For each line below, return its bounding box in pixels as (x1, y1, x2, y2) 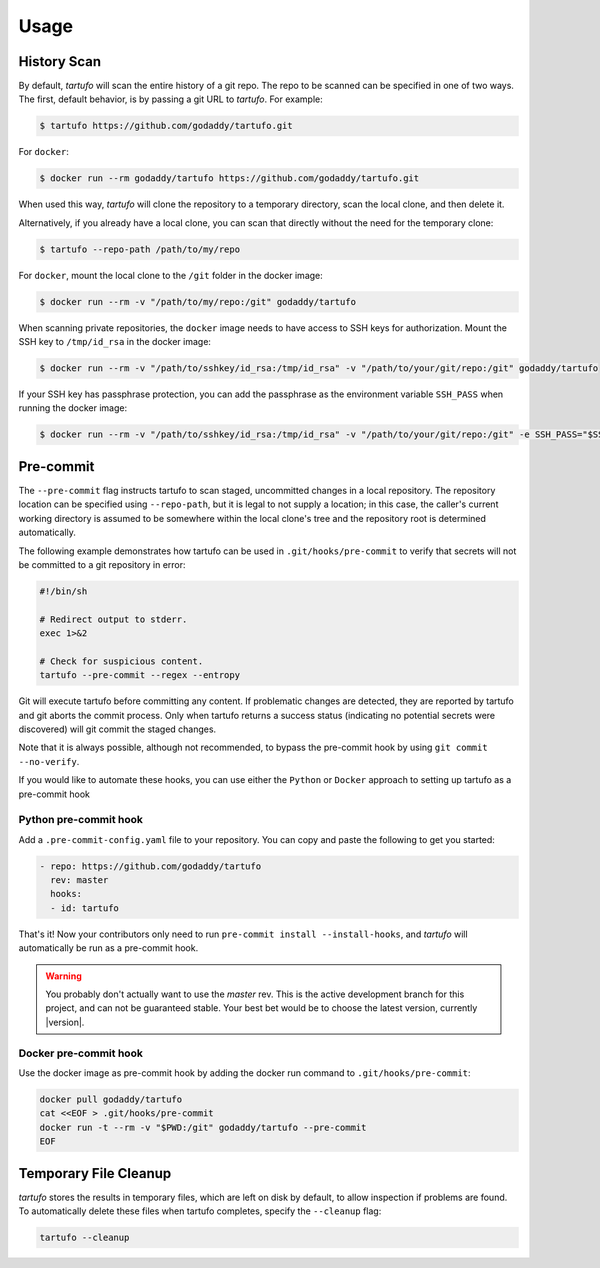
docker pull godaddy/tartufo (39, 1093, 183, 1105)
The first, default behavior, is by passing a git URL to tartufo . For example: (18, 93, 324, 105)
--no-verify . (18, 755, 80, 767)
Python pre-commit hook (18, 813, 144, 827)
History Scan (18, 53, 102, 70)
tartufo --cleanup (39, 1231, 130, 1243)
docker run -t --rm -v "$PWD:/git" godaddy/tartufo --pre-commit (39, 1121, 367, 1133)
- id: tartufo (50, 902, 120, 914)
